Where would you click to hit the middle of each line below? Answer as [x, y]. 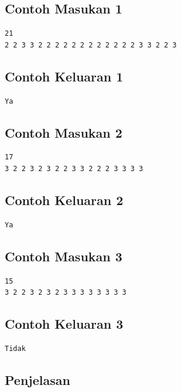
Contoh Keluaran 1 [64, 76]
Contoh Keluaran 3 [64, 324]
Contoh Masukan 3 [64, 256]
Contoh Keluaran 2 [64, 200]
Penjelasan [37, 379]
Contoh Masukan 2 [64, 132]
